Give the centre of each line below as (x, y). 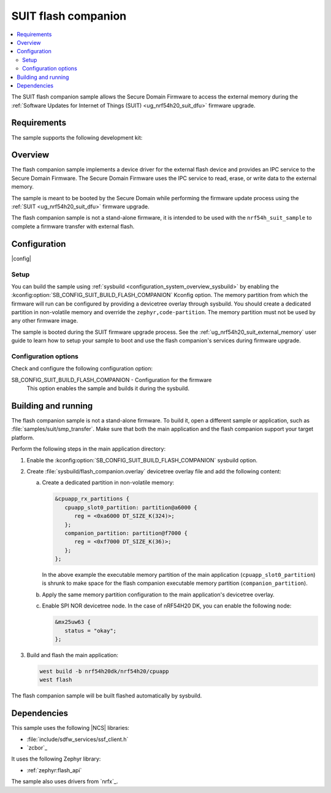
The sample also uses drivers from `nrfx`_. (65, 781)
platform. (23, 437)
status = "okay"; (90, 630)
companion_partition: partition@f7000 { (126, 533)
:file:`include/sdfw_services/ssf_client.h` (78, 739)
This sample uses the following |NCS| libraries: (70, 728)
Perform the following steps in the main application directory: (88, 449)
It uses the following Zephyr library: (56, 759)
